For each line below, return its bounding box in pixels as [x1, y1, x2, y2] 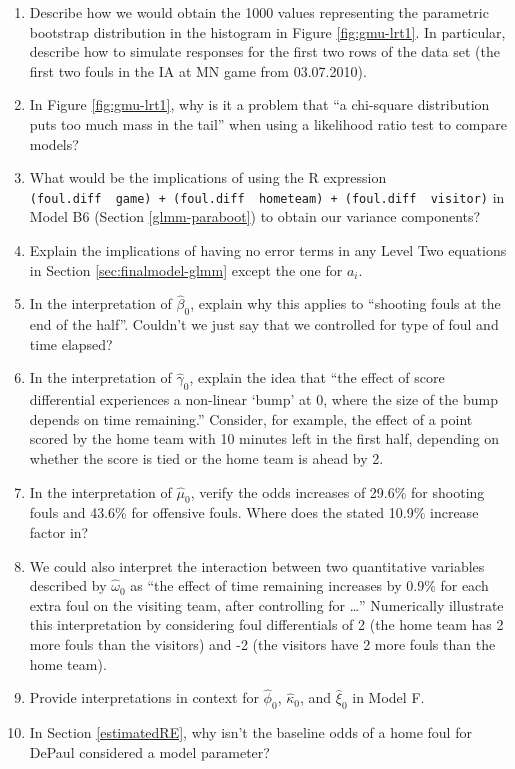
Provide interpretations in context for [29, 687, 259, 708]
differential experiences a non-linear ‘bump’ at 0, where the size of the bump [29, 389, 498, 410]
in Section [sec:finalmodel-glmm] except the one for [29, 259, 343, 280]
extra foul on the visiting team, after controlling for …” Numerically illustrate [29, 594, 504, 615]
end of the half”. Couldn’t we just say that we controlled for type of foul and [29, 314, 499, 335]
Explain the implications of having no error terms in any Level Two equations [29, 240, 507, 260]
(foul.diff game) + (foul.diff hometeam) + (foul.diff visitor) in [29, 186, 505, 207]
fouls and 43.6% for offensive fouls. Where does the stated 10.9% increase [29, 502, 479, 523]
